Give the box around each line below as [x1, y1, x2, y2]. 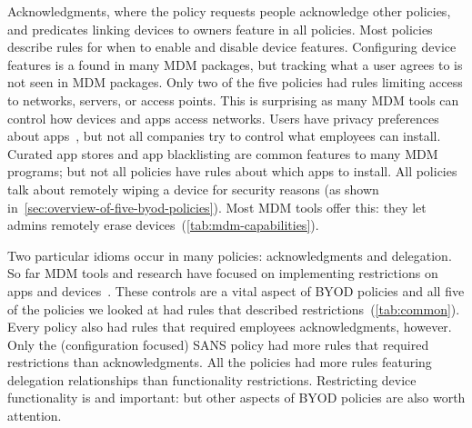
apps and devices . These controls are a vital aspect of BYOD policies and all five [7, 281, 465, 300]
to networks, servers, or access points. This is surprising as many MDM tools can [7, 90, 459, 109]
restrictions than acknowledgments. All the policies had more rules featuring [7, 353, 432, 372]
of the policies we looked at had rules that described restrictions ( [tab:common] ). [7, 299, 460, 318]
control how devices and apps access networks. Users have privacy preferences [7, 108, 439, 127]
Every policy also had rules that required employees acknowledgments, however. [7, 317, 452, 336]
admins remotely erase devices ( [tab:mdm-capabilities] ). [7, 215, 319, 234]
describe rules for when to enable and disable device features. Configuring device [7, 37, 457, 56]
